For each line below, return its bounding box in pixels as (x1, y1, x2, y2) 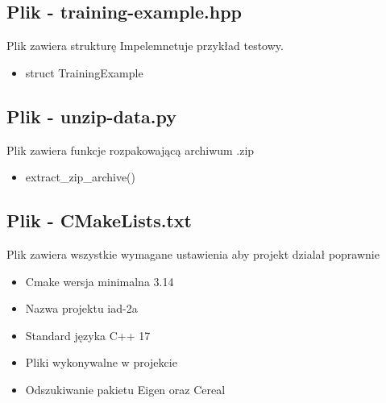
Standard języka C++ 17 (25, 326, 151, 343)
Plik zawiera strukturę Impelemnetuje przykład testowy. (6, 37, 284, 54)
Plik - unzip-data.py (6, 103, 176, 128)
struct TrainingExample (25, 64, 143, 81)
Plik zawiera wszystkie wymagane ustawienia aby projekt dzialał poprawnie (6, 245, 380, 262)
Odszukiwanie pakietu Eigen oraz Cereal (25, 380, 226, 397)
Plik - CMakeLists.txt (6, 208, 192, 233)
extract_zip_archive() (25, 168, 135, 185)
